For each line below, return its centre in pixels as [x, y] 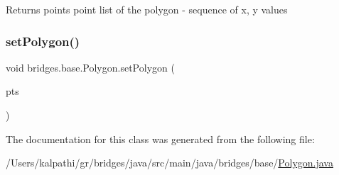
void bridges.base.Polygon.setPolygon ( [90, 67]
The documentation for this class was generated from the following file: [160, 139]
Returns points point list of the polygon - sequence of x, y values [147, 9]
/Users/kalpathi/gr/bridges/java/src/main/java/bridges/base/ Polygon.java [169, 163]
